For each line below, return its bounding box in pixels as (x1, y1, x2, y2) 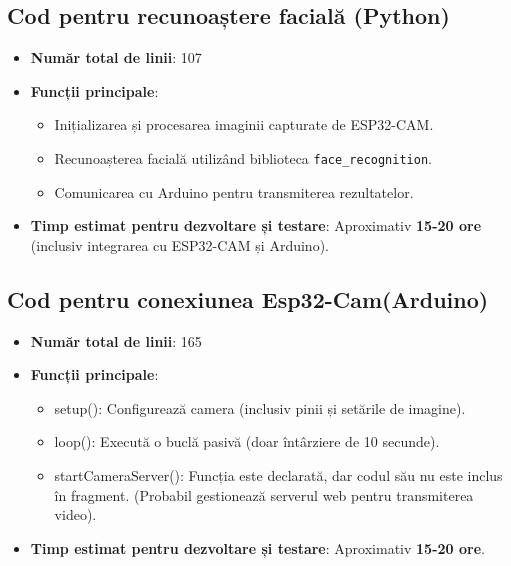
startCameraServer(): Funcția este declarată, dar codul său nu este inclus (54, 465, 503, 485)
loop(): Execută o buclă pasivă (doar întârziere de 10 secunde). (54, 431, 440, 452)
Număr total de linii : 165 (30, 330, 202, 351)
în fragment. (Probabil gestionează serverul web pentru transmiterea (54, 484, 474, 505)
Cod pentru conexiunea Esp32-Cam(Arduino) (7, 283, 489, 314)
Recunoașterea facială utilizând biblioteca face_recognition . (54, 147, 432, 168)
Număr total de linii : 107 (30, 47, 202, 68)
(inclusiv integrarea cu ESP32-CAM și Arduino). (30, 234, 329, 255)
